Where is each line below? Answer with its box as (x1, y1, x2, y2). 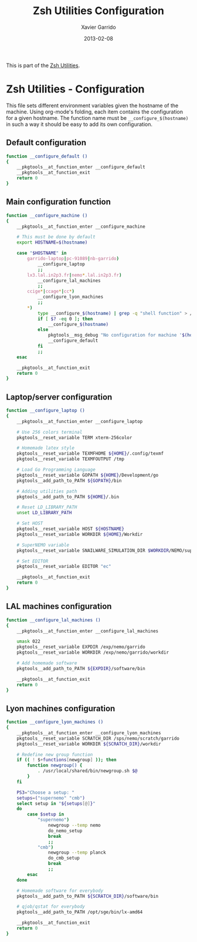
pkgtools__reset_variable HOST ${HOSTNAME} (16, 526, 125, 532)
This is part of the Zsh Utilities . (6, 62, 80, 69)
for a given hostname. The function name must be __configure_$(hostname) (6, 114, 189, 121)
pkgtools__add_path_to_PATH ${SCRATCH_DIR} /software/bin (16, 893, 159, 899)
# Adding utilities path (16, 488, 77, 494)
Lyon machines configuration (6, 703, 116, 713)
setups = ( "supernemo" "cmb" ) (16, 795, 85, 801)
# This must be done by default (16, 234, 96, 240)
